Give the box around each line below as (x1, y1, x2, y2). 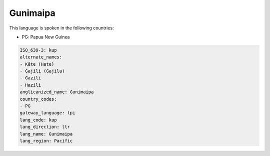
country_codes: (19, 96, 57, 102)
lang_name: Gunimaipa (19, 131, 73, 137)
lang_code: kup (19, 117, 57, 123)
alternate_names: (19, 54, 62, 60)
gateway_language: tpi (19, 110, 75, 116)
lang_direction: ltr (19, 124, 70, 130)
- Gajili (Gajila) (19, 68, 65, 74)
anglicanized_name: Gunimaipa (19, 89, 94, 95)
